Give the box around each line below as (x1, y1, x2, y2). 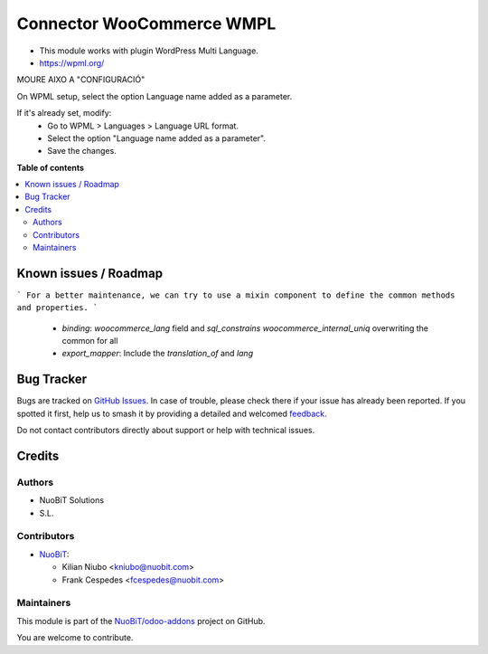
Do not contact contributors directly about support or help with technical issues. (16, 425, 315, 436)
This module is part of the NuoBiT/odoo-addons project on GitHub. (16, 615, 266, 626)
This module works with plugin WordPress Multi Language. (39, 45, 259, 56)
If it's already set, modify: (16, 108, 112, 118)
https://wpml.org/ (39, 57, 105, 68)
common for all (61, 336, 118, 346)
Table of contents (16, 162, 85, 173)
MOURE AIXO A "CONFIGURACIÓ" (16, 74, 145, 85)
